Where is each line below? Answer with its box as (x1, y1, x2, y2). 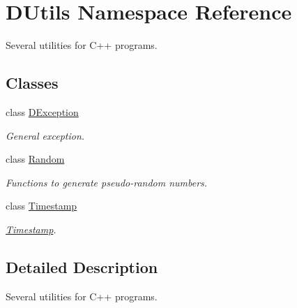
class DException (6, 104, 79, 119)
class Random (6, 152, 65, 166)
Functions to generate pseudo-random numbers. (6, 175, 208, 189)
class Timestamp (6, 198, 77, 213)
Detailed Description (6, 256, 158, 277)
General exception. (6, 128, 85, 142)
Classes (6, 72, 59, 94)
